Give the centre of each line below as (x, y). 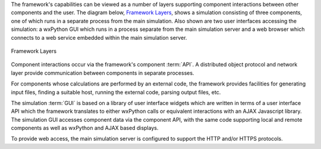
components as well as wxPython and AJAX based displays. (85, 128)
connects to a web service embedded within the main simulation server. (99, 37)
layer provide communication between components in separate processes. (103, 73)
